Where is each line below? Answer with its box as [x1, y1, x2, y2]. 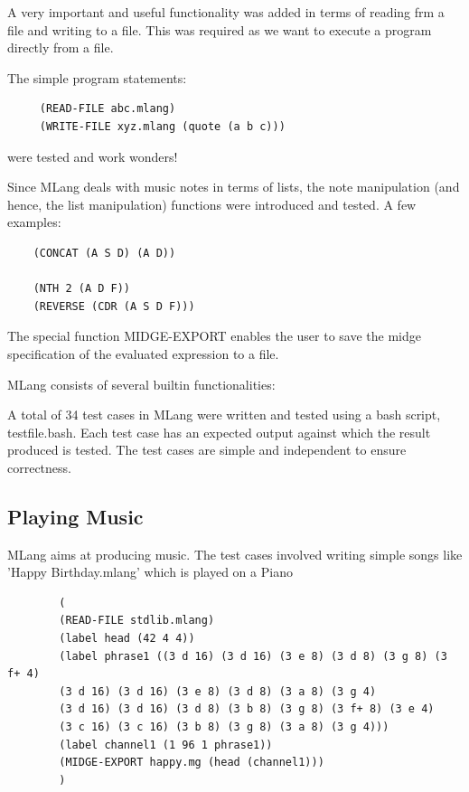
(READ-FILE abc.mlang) [39, 102, 176, 116]
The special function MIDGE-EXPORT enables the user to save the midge [7, 326, 421, 345]
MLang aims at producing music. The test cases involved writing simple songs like [7, 544, 463, 563]
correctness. [7, 457, 71, 476]
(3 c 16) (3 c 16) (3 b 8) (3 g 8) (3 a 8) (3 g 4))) [59, 721, 389, 734]
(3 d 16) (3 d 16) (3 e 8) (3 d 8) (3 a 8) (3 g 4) [59, 684, 377, 698]
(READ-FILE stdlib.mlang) [59, 614, 215, 627]
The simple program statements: [7, 68, 187, 87]
